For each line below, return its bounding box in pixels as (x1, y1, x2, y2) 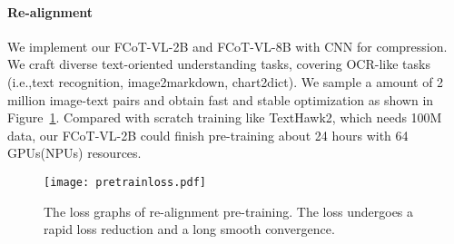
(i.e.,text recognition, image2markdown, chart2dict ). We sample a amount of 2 (7, 72, 444, 91)
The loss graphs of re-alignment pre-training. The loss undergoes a (44, 201, 414, 220)
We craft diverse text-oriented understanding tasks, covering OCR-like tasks (7, 54, 430, 73)
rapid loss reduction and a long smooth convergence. (44, 220, 335, 239)
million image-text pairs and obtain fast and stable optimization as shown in (7, 90, 434, 109)
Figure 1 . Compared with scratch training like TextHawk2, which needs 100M (7, 108, 442, 127)
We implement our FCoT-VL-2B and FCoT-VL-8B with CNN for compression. (7, 36, 448, 55)
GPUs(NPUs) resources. (7, 143, 142, 162)
